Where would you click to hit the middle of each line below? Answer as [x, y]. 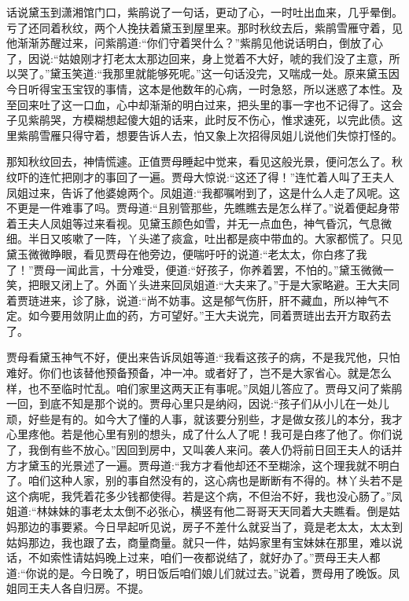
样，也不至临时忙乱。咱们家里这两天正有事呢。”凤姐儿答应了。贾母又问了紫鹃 [204, 388]
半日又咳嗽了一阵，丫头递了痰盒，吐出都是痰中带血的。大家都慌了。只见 [215, 238]
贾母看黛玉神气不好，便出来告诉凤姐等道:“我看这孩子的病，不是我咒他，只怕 [203, 357]
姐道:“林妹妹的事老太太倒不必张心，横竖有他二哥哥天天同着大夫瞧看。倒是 [198, 511]
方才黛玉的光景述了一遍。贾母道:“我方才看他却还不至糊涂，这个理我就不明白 [203, 465]
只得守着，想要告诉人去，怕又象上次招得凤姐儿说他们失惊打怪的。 [232, 135]
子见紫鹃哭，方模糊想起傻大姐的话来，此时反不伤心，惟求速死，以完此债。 [199, 120]
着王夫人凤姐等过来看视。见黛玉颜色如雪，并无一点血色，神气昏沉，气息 [193, 223]
